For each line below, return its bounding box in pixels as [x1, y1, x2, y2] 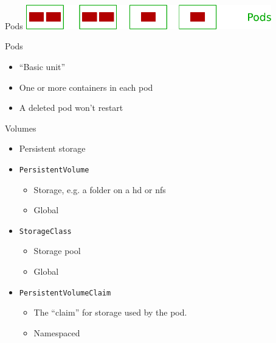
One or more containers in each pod [19, 80, 153, 93]
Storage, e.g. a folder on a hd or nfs [33, 183, 166, 196]
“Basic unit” [19, 60, 66, 73]
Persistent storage [19, 142, 86, 155]
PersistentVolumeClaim [19, 288, 111, 297]
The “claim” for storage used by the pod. [33, 306, 187, 319]
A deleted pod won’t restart [19, 101, 123, 114]
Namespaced [33, 326, 80, 339]
